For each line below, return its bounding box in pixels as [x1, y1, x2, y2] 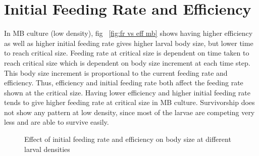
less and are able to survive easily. [4, 117, 109, 127]
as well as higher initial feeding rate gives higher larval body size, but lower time [4, 37, 253, 48]
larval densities [24, 143, 70, 154]
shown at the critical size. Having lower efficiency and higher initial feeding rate [4, 87, 250, 97]
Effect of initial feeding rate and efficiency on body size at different [24, 134, 231, 144]
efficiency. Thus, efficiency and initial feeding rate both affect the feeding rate [4, 77, 243, 88]
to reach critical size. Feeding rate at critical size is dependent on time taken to [4, 47, 249, 58]
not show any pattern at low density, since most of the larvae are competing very [4, 107, 255, 117]
